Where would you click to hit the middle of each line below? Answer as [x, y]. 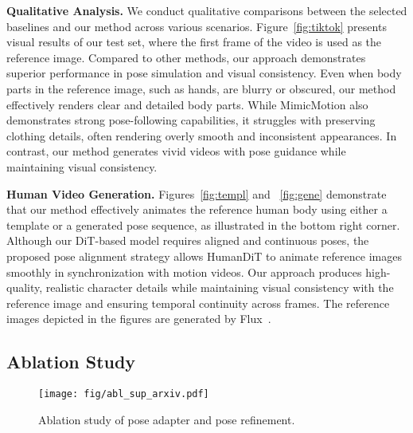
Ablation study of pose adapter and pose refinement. [167, 419]
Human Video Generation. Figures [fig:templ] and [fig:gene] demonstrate [197, 193]
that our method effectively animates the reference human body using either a [197, 209]
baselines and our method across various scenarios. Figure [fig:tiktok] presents [197, 26]
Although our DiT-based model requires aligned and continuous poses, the [188, 240]
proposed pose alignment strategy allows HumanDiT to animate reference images [204, 256]
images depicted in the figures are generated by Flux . [139, 319]
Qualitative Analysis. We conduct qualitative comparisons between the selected [207, 10]
